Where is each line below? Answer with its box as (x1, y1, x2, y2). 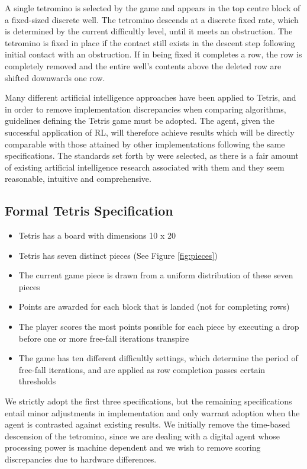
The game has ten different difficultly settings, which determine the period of (18, 352, 298, 364)
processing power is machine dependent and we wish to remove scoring (5, 441, 261, 454)
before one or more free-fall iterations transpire (18, 332, 189, 344)
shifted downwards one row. (5, 71, 105, 83)
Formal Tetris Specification (5, 201, 173, 220)
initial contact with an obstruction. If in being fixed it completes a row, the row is (5, 48, 302, 60)
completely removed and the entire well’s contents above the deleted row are (5, 59, 282, 72)
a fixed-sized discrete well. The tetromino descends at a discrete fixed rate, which (5, 13, 299, 25)
